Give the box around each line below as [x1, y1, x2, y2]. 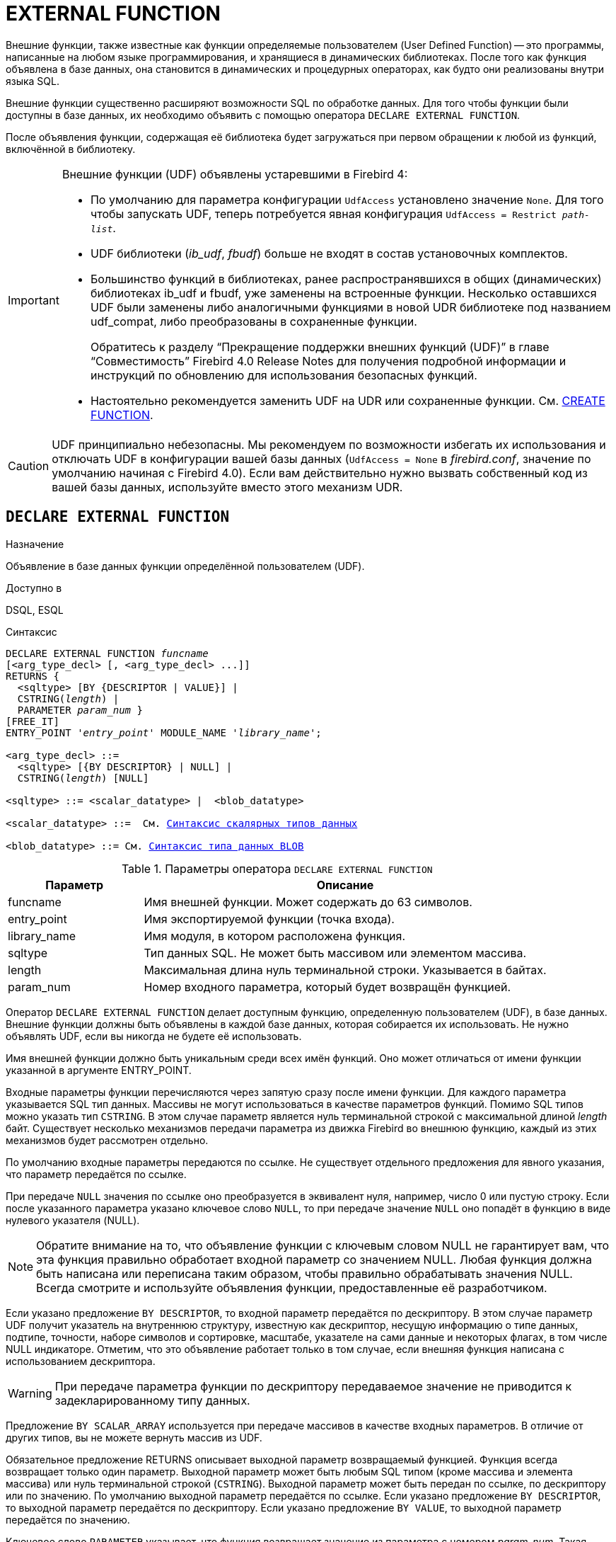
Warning [8, 1386, 52, 1400]
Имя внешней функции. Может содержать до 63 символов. [144, 894, 472, 909]
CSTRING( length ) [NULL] [17, 772, 149, 784]
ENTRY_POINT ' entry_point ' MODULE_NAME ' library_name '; [6, 726, 322, 738]
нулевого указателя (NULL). [6, 1213, 140, 1226]
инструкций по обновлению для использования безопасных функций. [90, 367, 477, 382]
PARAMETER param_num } [17, 704, 143, 716]
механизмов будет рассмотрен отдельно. [6, 1133, 209, 1146]
